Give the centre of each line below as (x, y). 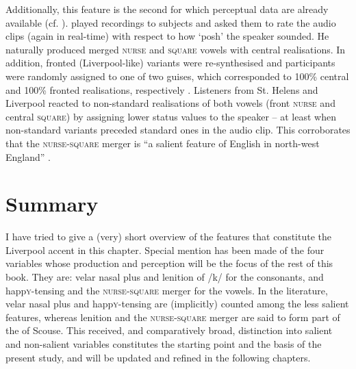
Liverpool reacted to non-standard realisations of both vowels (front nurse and (170, 103)
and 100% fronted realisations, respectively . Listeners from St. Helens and (162, 89)
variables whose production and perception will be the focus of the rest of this (169, 263)
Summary (52, 204)
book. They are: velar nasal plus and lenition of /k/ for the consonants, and (165, 277)
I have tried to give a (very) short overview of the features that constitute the (168, 237)
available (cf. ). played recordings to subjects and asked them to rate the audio (171, 22)
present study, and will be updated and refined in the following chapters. (158, 357)
